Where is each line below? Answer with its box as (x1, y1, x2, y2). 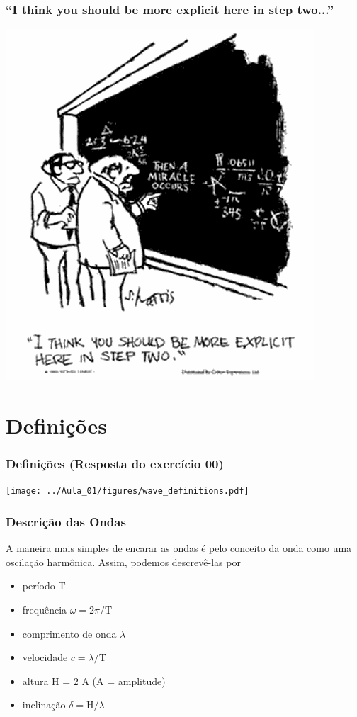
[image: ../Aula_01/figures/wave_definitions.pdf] (6, 486, 249, 497)
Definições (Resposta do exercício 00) (6, 455, 224, 473)
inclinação (22, 697, 66, 712)
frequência (22, 602, 67, 617)
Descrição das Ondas (6, 512, 126, 530)
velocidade (22, 650, 68, 665)
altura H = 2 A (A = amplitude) (22, 673, 166, 688)
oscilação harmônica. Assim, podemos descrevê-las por (6, 554, 241, 569)
